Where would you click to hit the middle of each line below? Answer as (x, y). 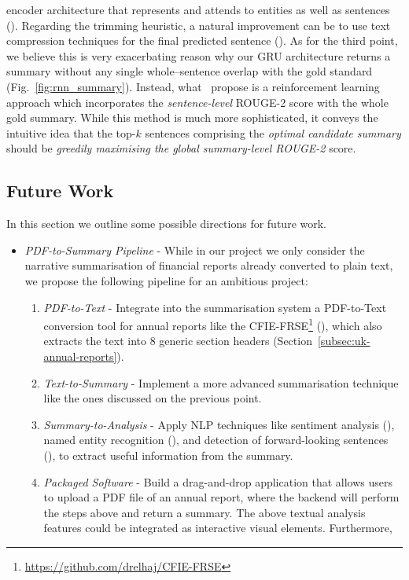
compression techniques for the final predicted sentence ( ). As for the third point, (202, 40)
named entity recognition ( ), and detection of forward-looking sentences (216, 440)
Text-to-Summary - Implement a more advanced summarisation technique (221, 382)
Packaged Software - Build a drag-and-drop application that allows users (218, 481)
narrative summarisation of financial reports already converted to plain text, (209, 265)
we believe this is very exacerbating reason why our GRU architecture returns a (199, 55)
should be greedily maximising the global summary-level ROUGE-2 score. (181, 148)
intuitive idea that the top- (71, 132)
